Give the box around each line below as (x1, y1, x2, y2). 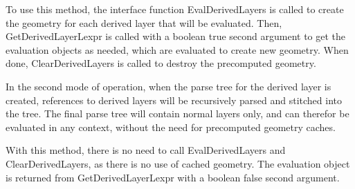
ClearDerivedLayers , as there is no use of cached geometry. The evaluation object (6, 156, 350, 170)
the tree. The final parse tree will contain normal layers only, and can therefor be (6, 106, 349, 121)
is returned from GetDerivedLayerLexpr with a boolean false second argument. (6, 170, 340, 184)
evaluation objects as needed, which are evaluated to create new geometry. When (6, 42, 349, 57)
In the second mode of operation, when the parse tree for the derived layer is (6, 79, 331, 93)
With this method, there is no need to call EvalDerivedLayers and (6, 143, 286, 157)
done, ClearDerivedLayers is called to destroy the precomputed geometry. (6, 56, 316, 70)
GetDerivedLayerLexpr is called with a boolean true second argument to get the (6, 29, 346, 43)
